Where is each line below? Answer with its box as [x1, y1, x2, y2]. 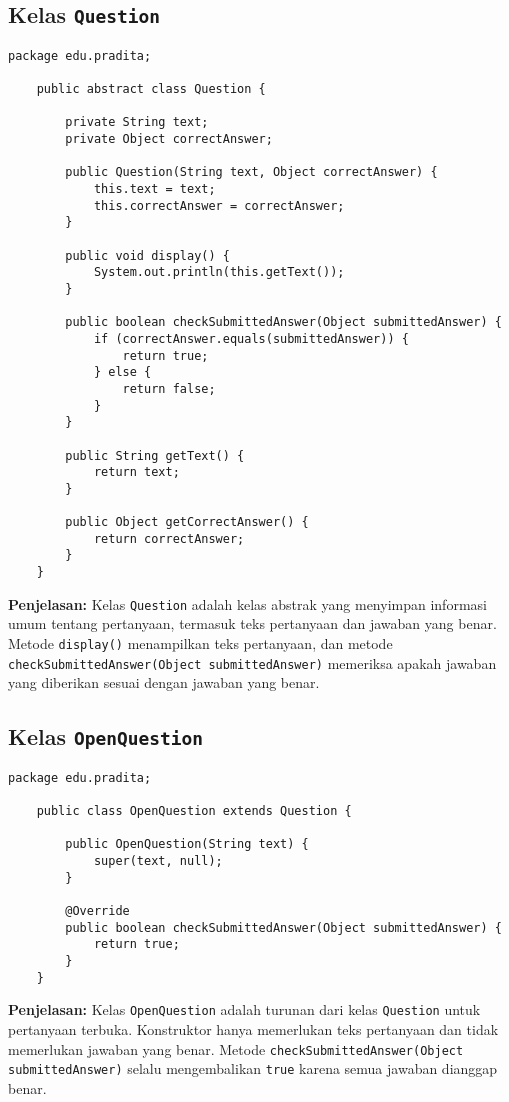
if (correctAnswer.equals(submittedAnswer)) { [93, 331, 409, 346]
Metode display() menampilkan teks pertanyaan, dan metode [8, 633, 393, 654]
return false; [122, 381, 216, 396]
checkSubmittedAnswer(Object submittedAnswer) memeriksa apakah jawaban [8, 652, 497, 673]
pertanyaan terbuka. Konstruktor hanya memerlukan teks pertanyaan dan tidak [8, 1018, 499, 1039]
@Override [65, 903, 130, 918]
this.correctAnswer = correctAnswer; [93, 198, 345, 213]
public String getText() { [65, 448, 245, 463]
